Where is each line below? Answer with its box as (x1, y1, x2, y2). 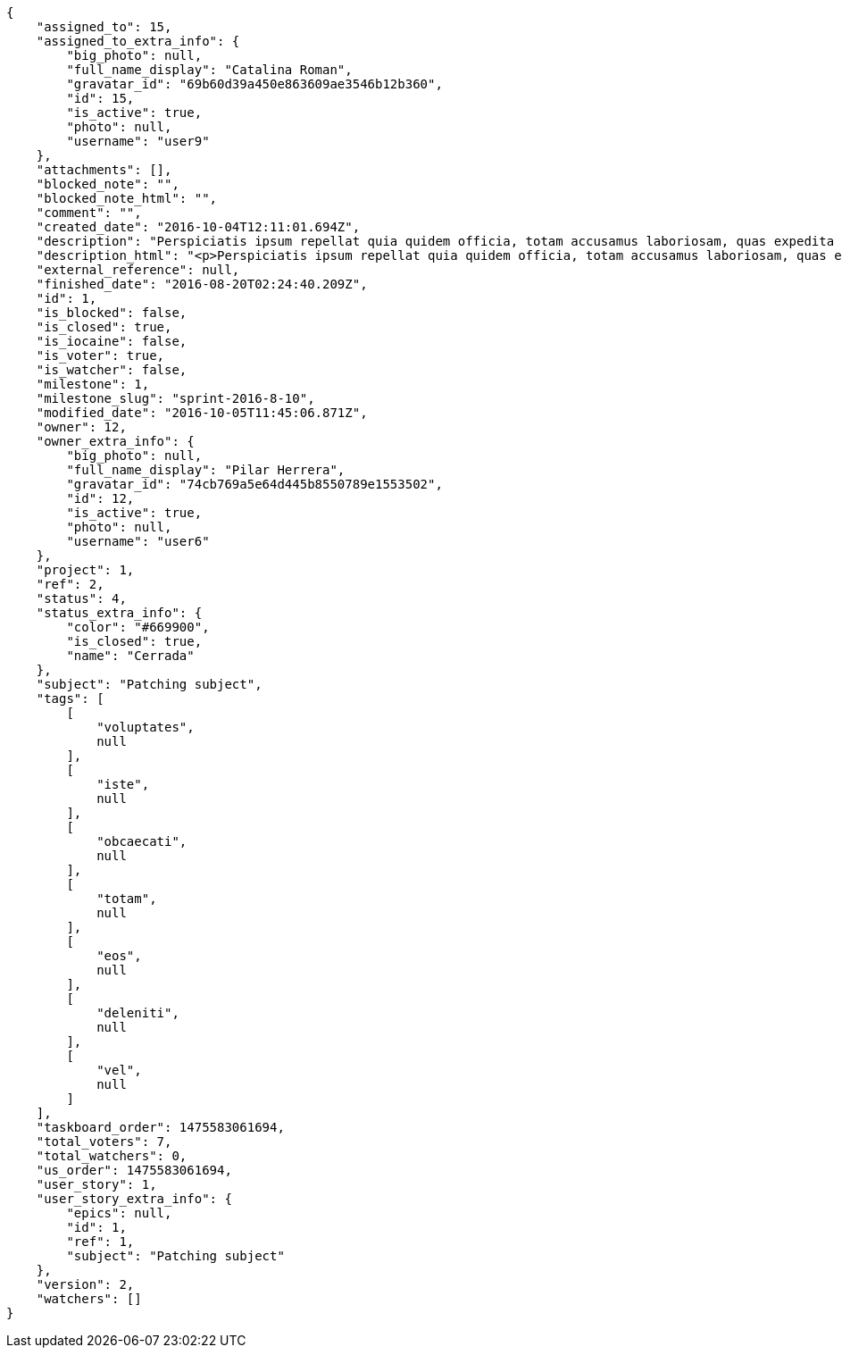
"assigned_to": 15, (36, 20, 172, 34)
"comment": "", (36, 205, 142, 220)
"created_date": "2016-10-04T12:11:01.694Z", (36, 220, 361, 234)
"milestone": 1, (36, 377, 150, 391)
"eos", (96, 949, 142, 963)
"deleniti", (96, 1006, 179, 1020)
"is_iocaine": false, (36, 334, 188, 348)
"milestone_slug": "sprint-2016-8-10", (36, 391, 315, 406)
